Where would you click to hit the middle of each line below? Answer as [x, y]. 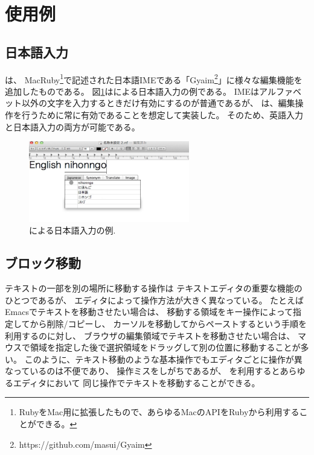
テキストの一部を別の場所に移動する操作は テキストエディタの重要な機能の [154, 288]
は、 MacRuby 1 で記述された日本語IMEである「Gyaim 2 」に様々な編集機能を [154, 78]
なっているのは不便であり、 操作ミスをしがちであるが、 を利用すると [143, 371]
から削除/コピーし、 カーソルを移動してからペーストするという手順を [168, 323]
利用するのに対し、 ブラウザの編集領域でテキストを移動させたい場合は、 [150, 335]
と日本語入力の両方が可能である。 [72, 126]
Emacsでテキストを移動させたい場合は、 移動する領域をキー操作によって [149, 312]
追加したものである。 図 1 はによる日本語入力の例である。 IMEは [132, 91]
